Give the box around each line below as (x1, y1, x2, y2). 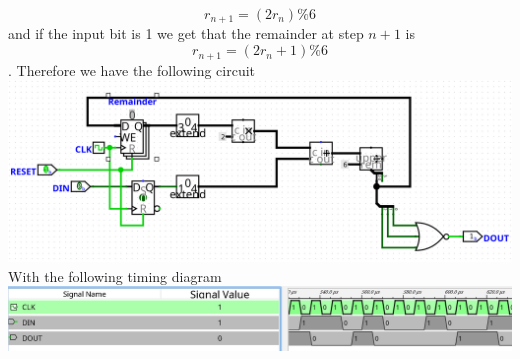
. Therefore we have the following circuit (8, 59, 256, 80)
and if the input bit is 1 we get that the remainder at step (8, 23, 364, 44)
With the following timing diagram (8, 265, 222, 286)
